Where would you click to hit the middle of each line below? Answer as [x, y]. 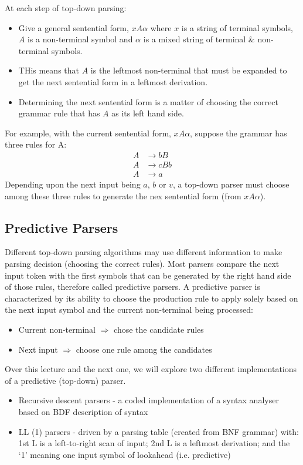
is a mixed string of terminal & [199, 39]
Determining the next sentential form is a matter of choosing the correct [148, 101]
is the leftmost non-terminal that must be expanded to [189, 70]
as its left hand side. [148, 113]
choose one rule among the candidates [144, 349]
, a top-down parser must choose [231, 184]
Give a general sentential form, [74, 27]
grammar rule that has [59, 113]
